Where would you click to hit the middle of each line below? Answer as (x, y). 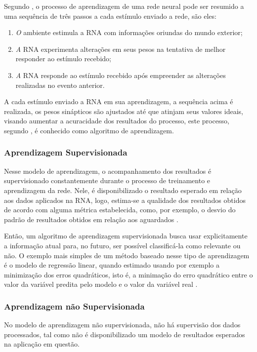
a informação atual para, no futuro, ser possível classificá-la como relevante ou (122, 245)
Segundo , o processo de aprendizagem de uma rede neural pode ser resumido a (124, 6)
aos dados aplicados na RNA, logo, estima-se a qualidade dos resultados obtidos (125, 200)
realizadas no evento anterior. (60, 85)
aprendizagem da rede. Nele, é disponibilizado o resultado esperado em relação (123, 190)
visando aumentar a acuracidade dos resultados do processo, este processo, (117, 121)
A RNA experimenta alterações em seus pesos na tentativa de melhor (121, 49)
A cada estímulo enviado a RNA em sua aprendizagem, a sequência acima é (119, 101)
